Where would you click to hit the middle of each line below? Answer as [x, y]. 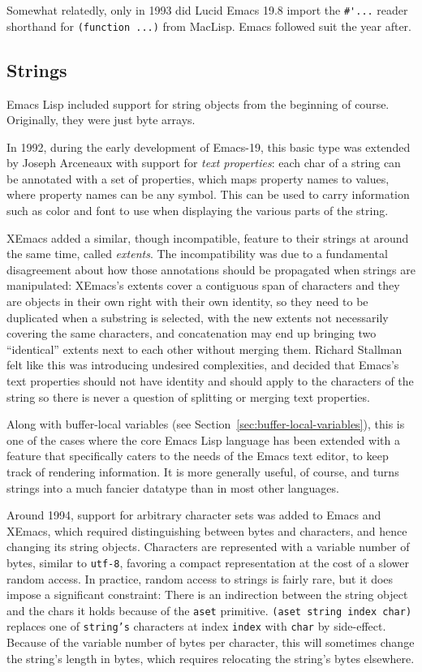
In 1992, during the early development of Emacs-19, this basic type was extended [209, 146]
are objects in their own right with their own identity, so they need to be [187, 302]
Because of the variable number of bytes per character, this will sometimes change [211, 642]
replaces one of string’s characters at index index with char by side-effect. [196, 626]
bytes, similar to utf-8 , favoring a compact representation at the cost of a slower [208, 562]
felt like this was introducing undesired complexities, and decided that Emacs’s [203, 365]
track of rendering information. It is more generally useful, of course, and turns [203, 471]
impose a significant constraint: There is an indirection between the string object [207, 594]
